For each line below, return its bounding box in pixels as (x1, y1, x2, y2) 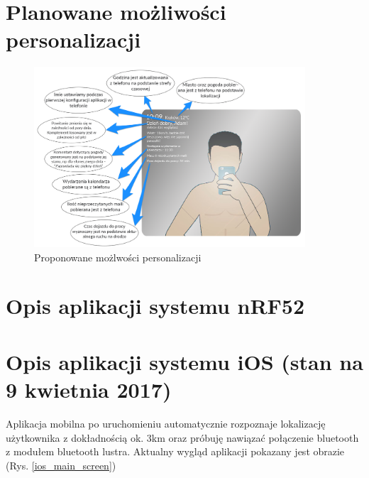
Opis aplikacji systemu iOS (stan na (6, 347, 363, 376)
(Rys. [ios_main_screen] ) (6, 457, 116, 472)
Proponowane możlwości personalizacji (34, 249, 202, 264)
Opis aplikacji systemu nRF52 (6, 291, 305, 320)
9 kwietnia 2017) (6, 375, 172, 404)
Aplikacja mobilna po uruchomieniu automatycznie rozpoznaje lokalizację (6, 415, 326, 430)
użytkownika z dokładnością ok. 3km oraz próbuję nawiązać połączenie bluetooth (6, 430, 359, 445)
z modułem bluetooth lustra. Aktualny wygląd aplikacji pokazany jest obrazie (6, 444, 345, 459)
